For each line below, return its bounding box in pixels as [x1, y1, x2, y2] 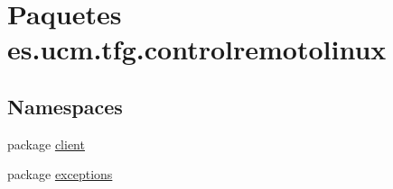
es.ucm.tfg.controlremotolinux [7, 31, 387, 67]
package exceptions [7, 165, 113, 184]
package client [7, 134, 85, 153]
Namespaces [7, 92, 123, 120]
